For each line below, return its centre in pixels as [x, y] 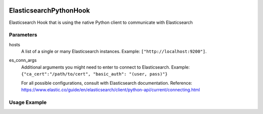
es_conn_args [23, 60]
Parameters [23, 35]
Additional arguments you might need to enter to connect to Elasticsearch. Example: [105, 67]
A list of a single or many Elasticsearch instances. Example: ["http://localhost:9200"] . [114, 52]
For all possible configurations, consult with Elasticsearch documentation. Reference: [107, 83]
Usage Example [28, 102]
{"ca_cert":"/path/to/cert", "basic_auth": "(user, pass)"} [94, 74]
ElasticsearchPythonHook [49, 10]
